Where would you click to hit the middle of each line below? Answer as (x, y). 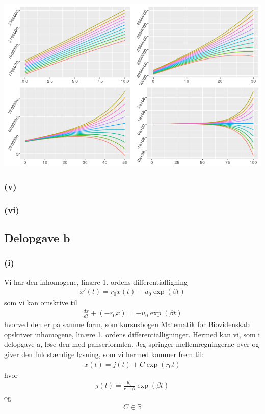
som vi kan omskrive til (41, 302)
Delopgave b (37, 238)
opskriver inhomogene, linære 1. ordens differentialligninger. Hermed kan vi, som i (132, 334)
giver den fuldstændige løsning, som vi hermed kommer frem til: (104, 354)
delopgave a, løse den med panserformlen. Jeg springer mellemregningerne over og (132, 344)
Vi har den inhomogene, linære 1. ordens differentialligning (96, 282)
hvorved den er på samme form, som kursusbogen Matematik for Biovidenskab (127, 324)
